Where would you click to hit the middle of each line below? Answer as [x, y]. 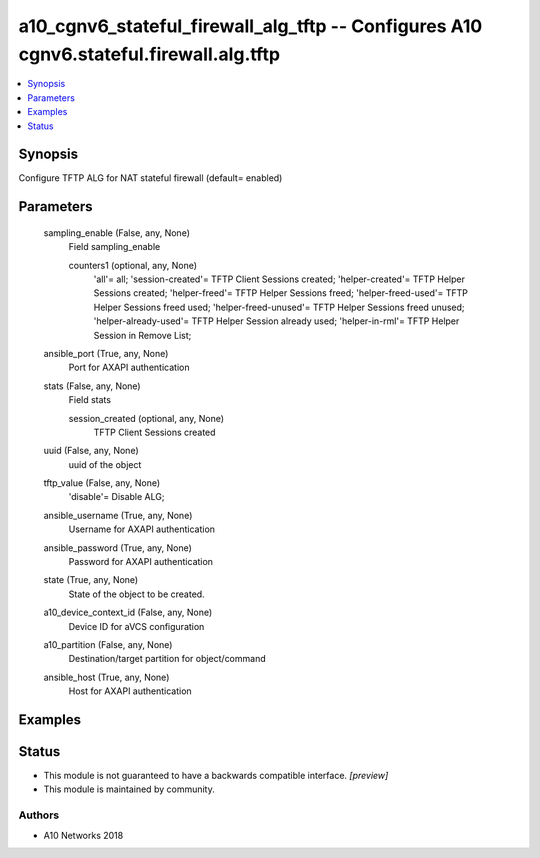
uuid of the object [105, 464]
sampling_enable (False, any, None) [116, 232]
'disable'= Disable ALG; [116, 497]
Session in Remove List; [142, 335]
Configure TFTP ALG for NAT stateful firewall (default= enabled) [150, 178]
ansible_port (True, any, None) [106, 353]
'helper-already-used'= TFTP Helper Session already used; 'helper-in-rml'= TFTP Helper [276, 321]
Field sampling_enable [114, 247]
